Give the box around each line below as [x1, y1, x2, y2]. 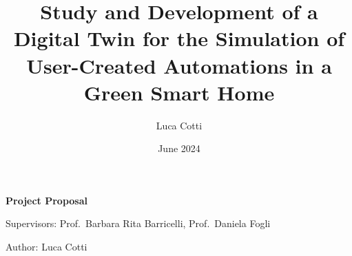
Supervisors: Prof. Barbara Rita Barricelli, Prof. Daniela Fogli [6, 216, 271, 231]
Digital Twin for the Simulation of [13, 24, 345, 52]
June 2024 [158, 141, 200, 156]
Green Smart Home [83, 78, 275, 106]
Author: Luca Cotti [6, 239, 87, 254]
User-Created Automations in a [26, 51, 332, 79]
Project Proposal [6, 193, 87, 207]
